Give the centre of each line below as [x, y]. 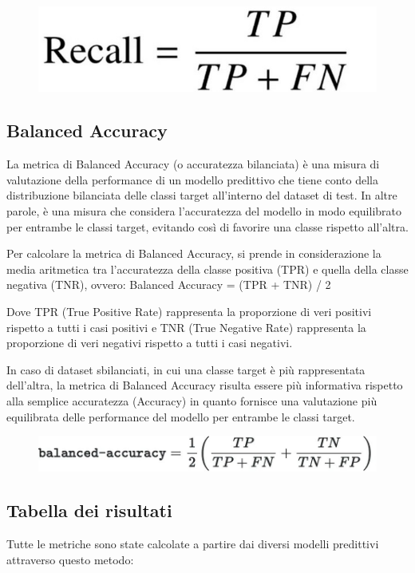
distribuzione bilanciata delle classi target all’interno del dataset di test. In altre [202, 195]
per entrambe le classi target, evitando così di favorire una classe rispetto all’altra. [207, 226]
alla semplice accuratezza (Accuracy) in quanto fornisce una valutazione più [192, 400]
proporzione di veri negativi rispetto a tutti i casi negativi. [150, 343]
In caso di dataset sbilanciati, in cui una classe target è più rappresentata [186, 369]
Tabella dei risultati [89, 510]
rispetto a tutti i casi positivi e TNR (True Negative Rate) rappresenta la [186, 327]
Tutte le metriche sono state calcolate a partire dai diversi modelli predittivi [193, 544]
